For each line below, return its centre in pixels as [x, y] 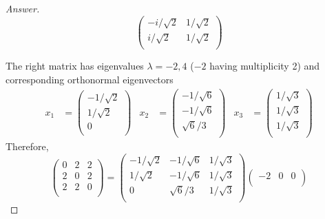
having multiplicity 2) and [265, 66]
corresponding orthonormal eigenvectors [90, 79]
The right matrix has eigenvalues [75, 66]
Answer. [23, 8]
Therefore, [27, 146]
